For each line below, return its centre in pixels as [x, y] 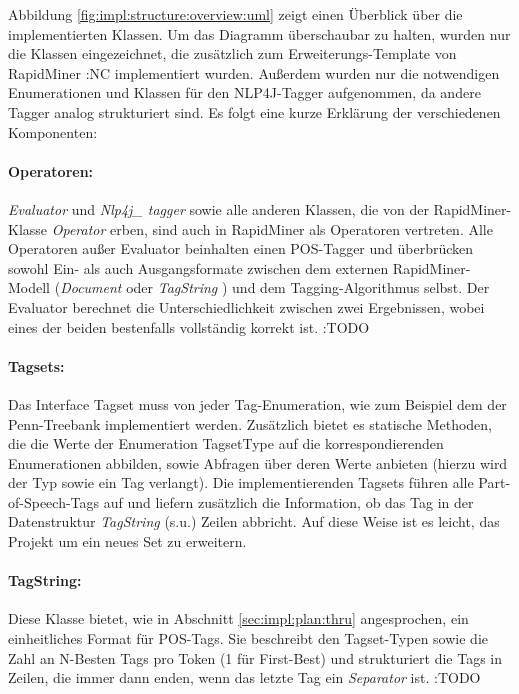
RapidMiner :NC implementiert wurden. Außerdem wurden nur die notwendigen [254, 72]
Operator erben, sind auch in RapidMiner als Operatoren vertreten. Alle [272, 228]
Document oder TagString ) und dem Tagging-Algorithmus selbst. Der [275, 287]
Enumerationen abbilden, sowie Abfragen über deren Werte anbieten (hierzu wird [258, 462]
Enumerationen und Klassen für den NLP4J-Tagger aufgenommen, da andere [244, 92]
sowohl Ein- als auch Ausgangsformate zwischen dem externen [198, 267]
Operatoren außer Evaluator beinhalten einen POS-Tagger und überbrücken [241, 248]
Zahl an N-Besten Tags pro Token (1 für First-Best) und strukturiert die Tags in [255, 657]
